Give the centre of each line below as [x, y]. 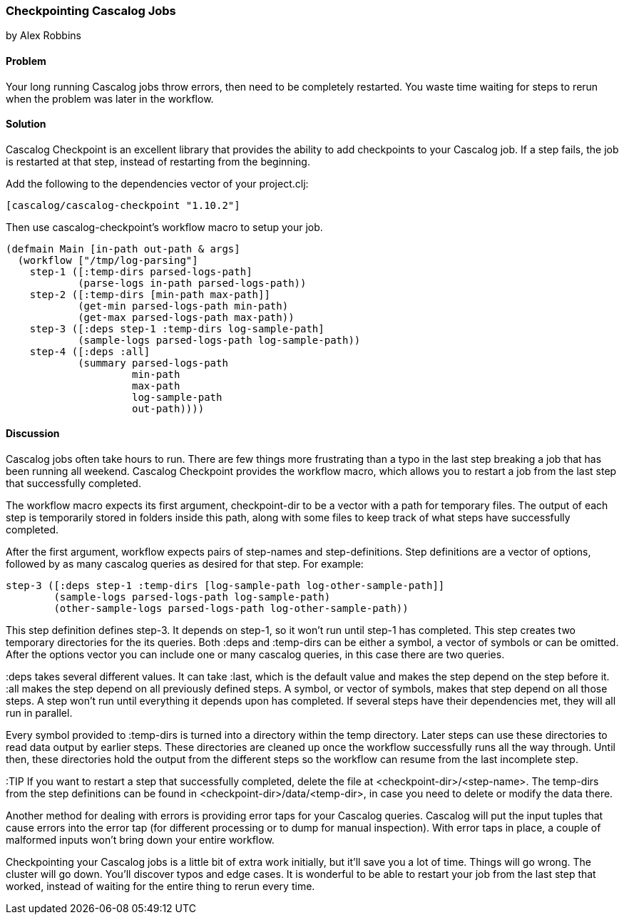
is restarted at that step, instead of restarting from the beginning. [158, 161]
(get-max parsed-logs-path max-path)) [186, 317]
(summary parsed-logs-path [153, 363]
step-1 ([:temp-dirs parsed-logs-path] [141, 271]
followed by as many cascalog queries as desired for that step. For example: [185, 564]
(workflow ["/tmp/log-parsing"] [108, 260]
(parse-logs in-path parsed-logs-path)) [192, 283]
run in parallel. [39, 713]
